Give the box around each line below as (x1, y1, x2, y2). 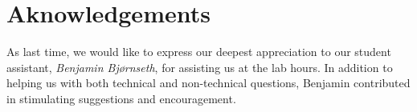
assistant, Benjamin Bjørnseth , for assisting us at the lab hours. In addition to (6, 58, 393, 75)
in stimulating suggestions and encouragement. (6, 90, 236, 106)
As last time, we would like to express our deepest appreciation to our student (6, 43, 391, 60)
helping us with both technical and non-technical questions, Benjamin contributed (6, 74, 411, 91)
